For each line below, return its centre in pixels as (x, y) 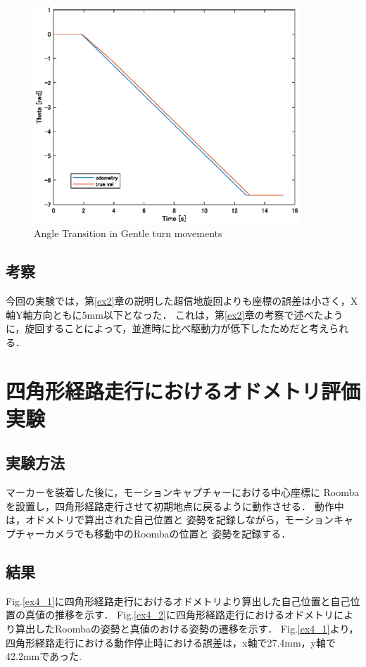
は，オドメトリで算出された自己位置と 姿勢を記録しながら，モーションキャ (179, 520)
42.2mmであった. (44, 656)
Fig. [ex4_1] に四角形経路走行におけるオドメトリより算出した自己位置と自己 (178, 601)
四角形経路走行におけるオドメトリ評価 (183, 390)
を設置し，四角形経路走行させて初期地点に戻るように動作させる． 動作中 (175, 506)
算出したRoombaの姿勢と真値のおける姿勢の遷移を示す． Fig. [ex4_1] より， (187, 628)
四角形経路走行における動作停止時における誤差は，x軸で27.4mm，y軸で (171, 642)
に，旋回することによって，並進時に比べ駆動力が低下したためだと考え (168, 328)
